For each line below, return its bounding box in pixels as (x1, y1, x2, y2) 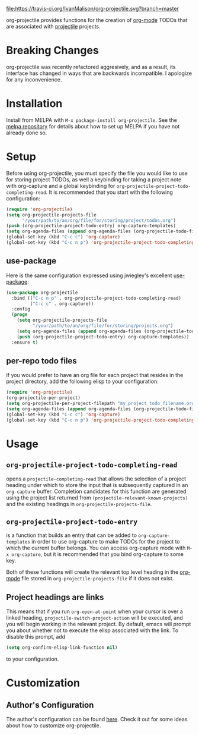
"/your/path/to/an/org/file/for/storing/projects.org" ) (32, 323, 174, 329)
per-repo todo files (6, 356, 77, 366)
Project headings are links (6, 592, 104, 602)
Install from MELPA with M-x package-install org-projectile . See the (6, 116, 178, 124)
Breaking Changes (6, 44, 99, 57)
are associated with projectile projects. (6, 23, 101, 30)
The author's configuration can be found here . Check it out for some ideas (6, 716, 188, 723)
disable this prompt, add (6, 633, 66, 640)
